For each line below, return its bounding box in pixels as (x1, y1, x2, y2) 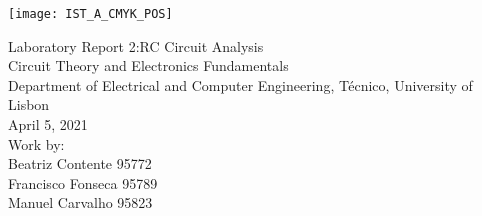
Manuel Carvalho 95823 (8, 192, 153, 213)
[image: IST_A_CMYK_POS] (8, 7, 173, 21)
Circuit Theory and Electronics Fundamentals (8, 55, 289, 76)
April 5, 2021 (8, 114, 88, 135)
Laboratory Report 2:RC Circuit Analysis (8, 35, 264, 56)
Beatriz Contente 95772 (8, 153, 152, 174)
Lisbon (8, 94, 50, 115)
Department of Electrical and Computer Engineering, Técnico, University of (8, 74, 473, 95)
